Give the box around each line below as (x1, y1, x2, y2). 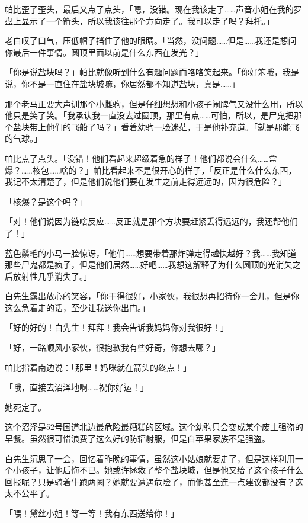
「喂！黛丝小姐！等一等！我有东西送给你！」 (5, 507, 179, 519)
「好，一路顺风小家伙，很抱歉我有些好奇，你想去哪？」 (5, 341, 220, 354)
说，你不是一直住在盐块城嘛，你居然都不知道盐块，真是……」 (5, 77, 240, 89)
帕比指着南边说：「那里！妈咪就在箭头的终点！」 (5, 361, 191, 373)
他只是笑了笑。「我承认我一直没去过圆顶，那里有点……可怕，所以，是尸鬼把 (5, 109, 294, 121)
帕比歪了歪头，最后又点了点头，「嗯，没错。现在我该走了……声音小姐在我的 (5, 3, 294, 15)
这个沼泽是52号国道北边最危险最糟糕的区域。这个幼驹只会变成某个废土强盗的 (5, 421, 303, 433)
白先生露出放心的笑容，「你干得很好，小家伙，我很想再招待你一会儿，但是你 (5, 290, 299, 302)
